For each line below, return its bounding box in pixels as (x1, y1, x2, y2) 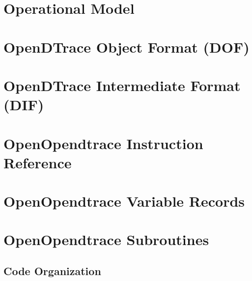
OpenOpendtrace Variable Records (3, 191, 245, 211)
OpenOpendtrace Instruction (3, 133, 203, 153)
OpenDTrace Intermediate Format (3, 75, 241, 95)
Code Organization (3, 263, 101, 279)
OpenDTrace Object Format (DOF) (3, 36, 250, 57)
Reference (3, 152, 72, 172)
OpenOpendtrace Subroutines (3, 229, 209, 250)
